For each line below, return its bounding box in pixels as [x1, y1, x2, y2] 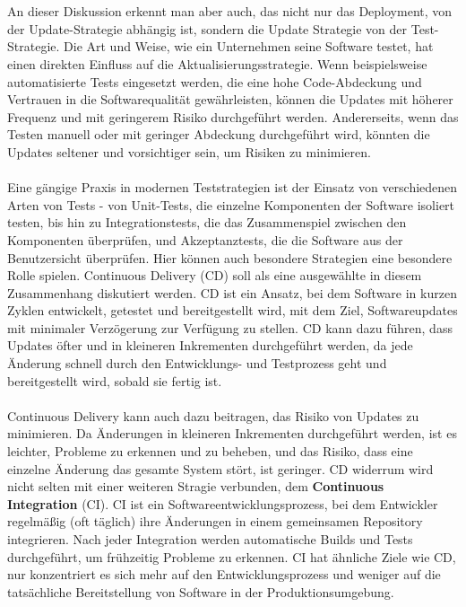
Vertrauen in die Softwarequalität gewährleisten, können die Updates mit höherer [7, 90, 453, 109]
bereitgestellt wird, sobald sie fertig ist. [7, 371, 222, 390]
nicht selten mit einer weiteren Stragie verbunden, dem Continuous [7, 477, 384, 496]
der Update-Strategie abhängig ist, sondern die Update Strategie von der [7, 19, 408, 38]
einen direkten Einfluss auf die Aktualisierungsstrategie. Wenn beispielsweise [7, 54, 427, 73]
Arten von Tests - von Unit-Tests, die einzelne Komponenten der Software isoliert [7, 195, 455, 214]
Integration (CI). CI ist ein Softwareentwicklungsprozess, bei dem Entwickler [7, 494, 438, 513]
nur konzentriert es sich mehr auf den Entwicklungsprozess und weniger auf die [7, 565, 441, 584]
